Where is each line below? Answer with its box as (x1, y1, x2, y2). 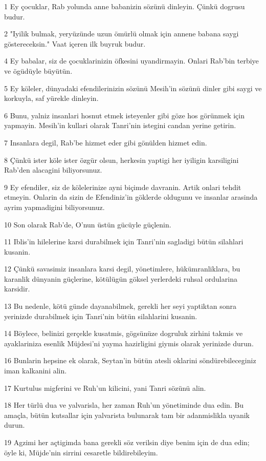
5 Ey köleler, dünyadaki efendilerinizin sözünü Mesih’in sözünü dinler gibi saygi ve (4, 82, 262, 93)
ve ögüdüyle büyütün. (4, 65, 73, 76)
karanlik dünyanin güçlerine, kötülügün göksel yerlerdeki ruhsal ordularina (4, 273, 237, 284)
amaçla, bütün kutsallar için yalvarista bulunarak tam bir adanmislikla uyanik (4, 409, 250, 420)
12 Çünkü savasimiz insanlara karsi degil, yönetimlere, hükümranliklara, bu (4, 263, 240, 274)
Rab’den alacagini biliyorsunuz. (4, 164, 102, 175)
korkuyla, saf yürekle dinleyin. (4, 93, 99, 103)
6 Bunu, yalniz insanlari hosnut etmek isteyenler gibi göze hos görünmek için (4, 110, 245, 120)
